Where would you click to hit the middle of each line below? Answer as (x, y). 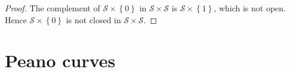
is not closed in (93, 19)
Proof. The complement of (53, 8)
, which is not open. (250, 8)
